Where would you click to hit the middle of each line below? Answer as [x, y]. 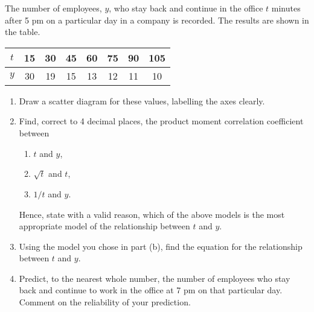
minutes [286, 8]
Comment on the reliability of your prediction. [105, 302]
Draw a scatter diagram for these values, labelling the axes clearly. [142, 100]
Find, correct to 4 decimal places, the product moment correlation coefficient [161, 121]
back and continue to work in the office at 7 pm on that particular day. [151, 290]
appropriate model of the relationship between [104, 226]
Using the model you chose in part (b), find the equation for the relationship [161, 246]
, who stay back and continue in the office [186, 8]
